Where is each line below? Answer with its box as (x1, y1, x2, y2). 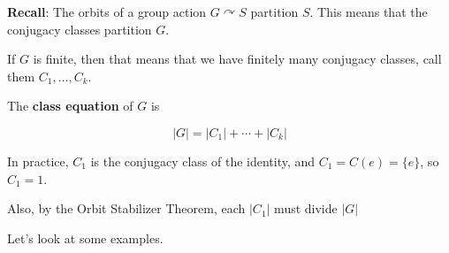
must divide (274, 199, 338, 218)
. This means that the (309, 3, 428, 20)
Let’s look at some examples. (7, 228, 164, 247)
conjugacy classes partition (7, 19, 152, 38)
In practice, (7, 151, 69, 170)
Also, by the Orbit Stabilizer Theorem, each (7, 199, 246, 218)
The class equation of (7, 96, 133, 115)
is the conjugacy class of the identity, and (90, 151, 316, 170)
